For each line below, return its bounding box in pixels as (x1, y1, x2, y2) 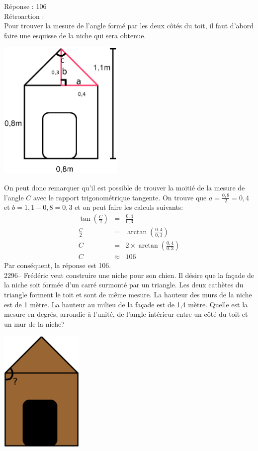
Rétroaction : (4, 10, 44, 21)
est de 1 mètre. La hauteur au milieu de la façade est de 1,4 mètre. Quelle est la (4, 299, 248, 309)
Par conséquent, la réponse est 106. (4, 260, 111, 271)
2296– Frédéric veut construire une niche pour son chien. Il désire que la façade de (4, 270, 255, 280)
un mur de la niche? (4, 318, 65, 329)
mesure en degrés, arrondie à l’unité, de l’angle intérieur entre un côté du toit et (4, 309, 248, 319)
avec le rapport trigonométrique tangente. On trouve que (33, 192, 207, 202)
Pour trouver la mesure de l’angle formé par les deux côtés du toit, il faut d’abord (4, 20, 254, 31)
